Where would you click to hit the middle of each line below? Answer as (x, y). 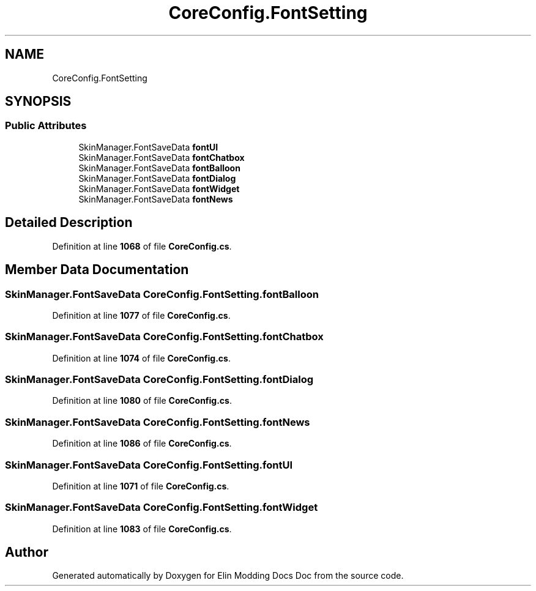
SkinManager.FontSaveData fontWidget (159, 188)
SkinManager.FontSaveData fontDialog (157, 178)
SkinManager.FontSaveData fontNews (156, 199)
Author (27, 552)
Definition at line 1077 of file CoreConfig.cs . (141, 315)
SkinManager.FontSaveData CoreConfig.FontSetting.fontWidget (162, 507)
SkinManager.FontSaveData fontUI (148, 147)
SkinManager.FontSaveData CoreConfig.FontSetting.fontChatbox (164, 337)
